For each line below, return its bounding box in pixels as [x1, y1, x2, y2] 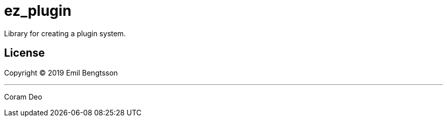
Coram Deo [4, 92, 42, 101]
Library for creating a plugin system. [4, 29, 126, 38]
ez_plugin [4, 2, 71, 19]
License [4, 46, 45, 60]
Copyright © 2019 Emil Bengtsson [4, 68, 118, 77]
